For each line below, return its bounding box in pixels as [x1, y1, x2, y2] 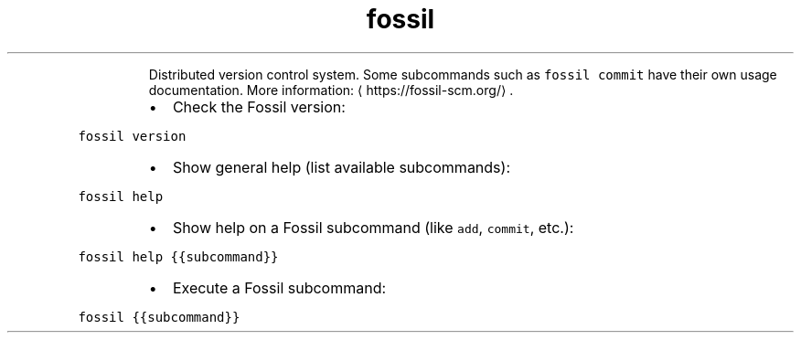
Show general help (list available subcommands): [172, 157, 511, 176]
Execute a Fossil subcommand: [172, 278, 387, 297]
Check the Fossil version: [172, 97, 346, 116]
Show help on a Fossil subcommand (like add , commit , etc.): [172, 218, 574, 237]
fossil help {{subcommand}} [78, 249, 279, 264]
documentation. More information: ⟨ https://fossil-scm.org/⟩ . [148, 81, 514, 98]
